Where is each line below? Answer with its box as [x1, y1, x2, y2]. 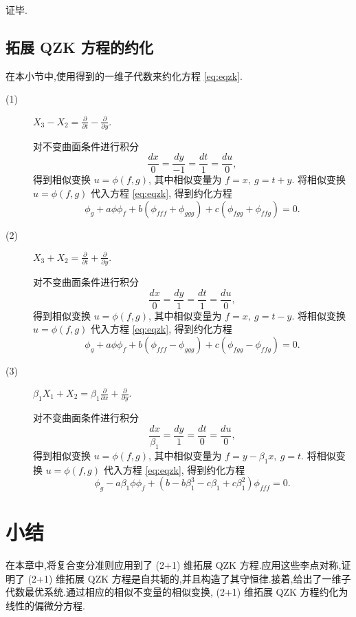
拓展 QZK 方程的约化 [5, 36, 153, 57]
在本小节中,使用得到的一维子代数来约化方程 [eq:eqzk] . [5, 68, 243, 83]
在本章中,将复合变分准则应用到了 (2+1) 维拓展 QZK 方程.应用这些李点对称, [5, 558, 342, 572]
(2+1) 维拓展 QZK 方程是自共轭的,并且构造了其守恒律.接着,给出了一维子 [27, 571, 351, 585]
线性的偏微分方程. [5, 598, 85, 612]
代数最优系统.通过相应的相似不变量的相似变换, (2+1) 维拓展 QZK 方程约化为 [5, 585, 348, 599]
